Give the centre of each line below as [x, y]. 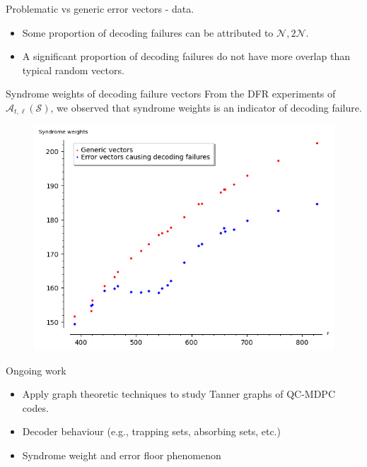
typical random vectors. [73, 70]
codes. [35, 407]
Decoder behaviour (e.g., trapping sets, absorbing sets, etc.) [151, 431]
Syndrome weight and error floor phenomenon [122, 455]
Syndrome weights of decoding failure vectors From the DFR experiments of [171, 94]
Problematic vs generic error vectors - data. [100, 8]
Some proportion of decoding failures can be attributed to [148, 32]
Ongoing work [36, 370]
